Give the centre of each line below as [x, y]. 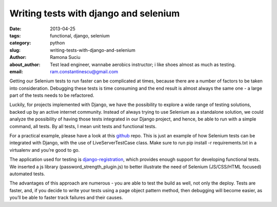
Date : [15, 29]
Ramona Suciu [65, 57]
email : [16, 71]
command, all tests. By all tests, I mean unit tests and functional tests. [83, 126]
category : [20, 43]
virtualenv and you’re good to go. [45, 150]
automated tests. [27, 174]
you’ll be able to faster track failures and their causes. [66, 198]
